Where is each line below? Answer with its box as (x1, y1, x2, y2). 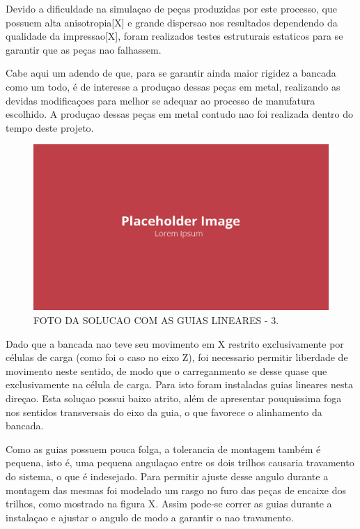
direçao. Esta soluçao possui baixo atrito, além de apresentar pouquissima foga (6, 390, 342, 405)
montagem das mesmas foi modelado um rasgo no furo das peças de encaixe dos (6, 482, 346, 497)
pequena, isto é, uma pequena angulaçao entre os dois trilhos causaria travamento (6, 455, 354, 470)
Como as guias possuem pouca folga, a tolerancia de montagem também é (6, 441, 321, 456)
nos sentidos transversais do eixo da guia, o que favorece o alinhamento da (6, 404, 322, 419)
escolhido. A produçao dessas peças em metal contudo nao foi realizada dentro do (6, 107, 354, 121)
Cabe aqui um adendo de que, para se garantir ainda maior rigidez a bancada (6, 66, 336, 80)
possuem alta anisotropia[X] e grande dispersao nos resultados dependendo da (6, 15, 338, 29)
